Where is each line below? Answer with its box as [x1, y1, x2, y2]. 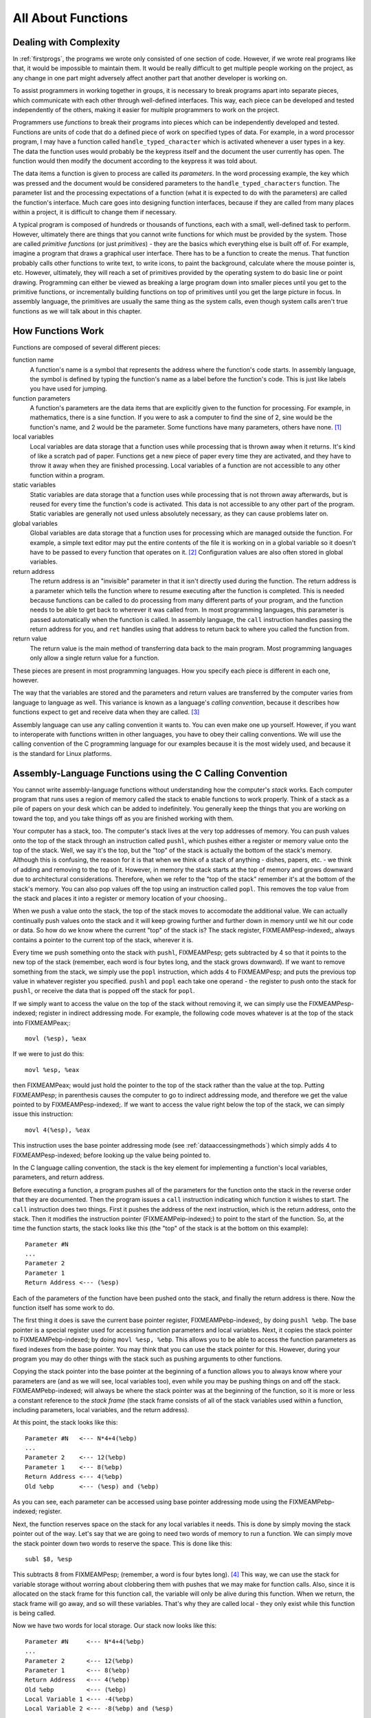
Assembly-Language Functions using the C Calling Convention [12, 767, 288, 779]
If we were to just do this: [12, 1050, 85, 1058]
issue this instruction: [12, 1110, 74, 1118]
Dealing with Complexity [12, 36, 120, 48]
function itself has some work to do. [12, 1304, 115, 1312]
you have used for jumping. [30, 385, 108, 393]
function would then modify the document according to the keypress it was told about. [12, 157, 258, 165]
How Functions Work [12, 325, 104, 337]
